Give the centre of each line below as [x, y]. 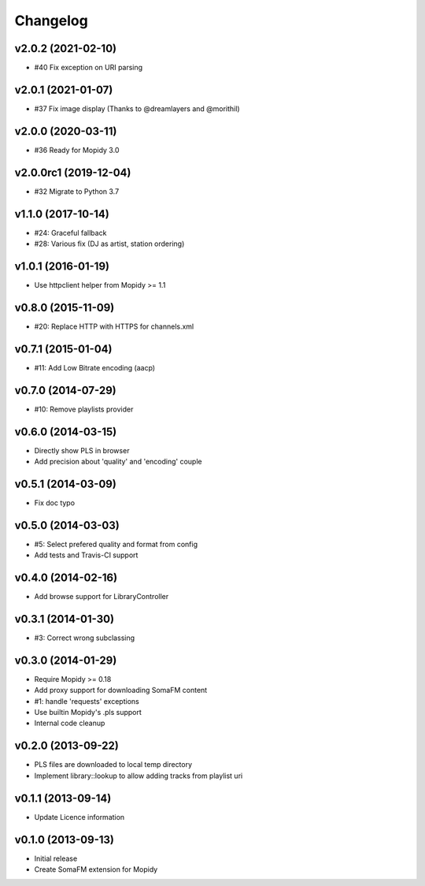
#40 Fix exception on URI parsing [89, 68]
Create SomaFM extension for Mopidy [96, 869]
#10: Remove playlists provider [84, 409]
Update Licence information [79, 817]
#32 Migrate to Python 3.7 [77, 191]
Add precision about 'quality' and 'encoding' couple [118, 462]
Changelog [51, 20]
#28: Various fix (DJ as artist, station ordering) [109, 244]
